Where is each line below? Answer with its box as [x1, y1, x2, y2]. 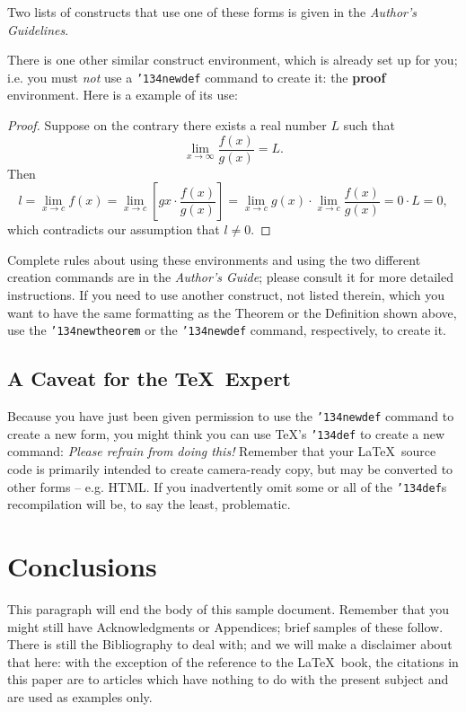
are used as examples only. [7, 687, 153, 706]
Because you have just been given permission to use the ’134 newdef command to [7, 407, 454, 426]
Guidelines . [7, 20, 69, 39]
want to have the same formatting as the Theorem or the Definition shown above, [7, 303, 457, 321]
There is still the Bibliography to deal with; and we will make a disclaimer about [7, 635, 453, 654]
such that [343, 116, 395, 135]
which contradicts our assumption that [7, 220, 220, 239]
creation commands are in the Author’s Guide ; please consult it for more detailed [7, 268, 454, 286]
